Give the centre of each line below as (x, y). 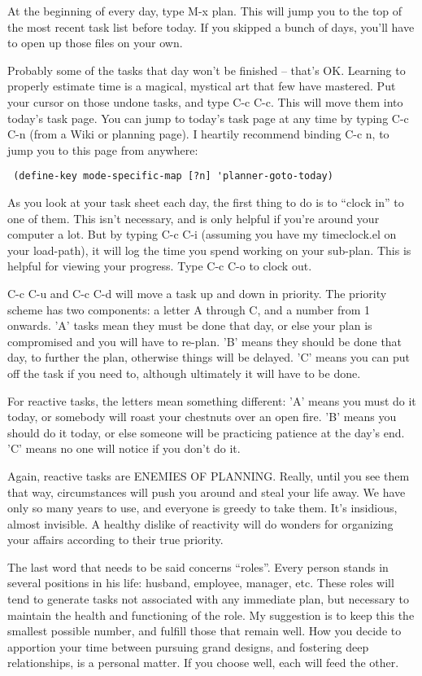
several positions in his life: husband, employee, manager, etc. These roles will (201, 583)
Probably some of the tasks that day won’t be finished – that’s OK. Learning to (207, 70)
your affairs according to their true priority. (115, 540)
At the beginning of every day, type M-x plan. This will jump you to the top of (205, 11)
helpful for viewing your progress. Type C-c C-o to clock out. (160, 266)
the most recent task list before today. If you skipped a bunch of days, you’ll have (211, 26)
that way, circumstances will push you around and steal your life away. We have (207, 492)
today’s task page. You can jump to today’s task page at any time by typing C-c (208, 118)
